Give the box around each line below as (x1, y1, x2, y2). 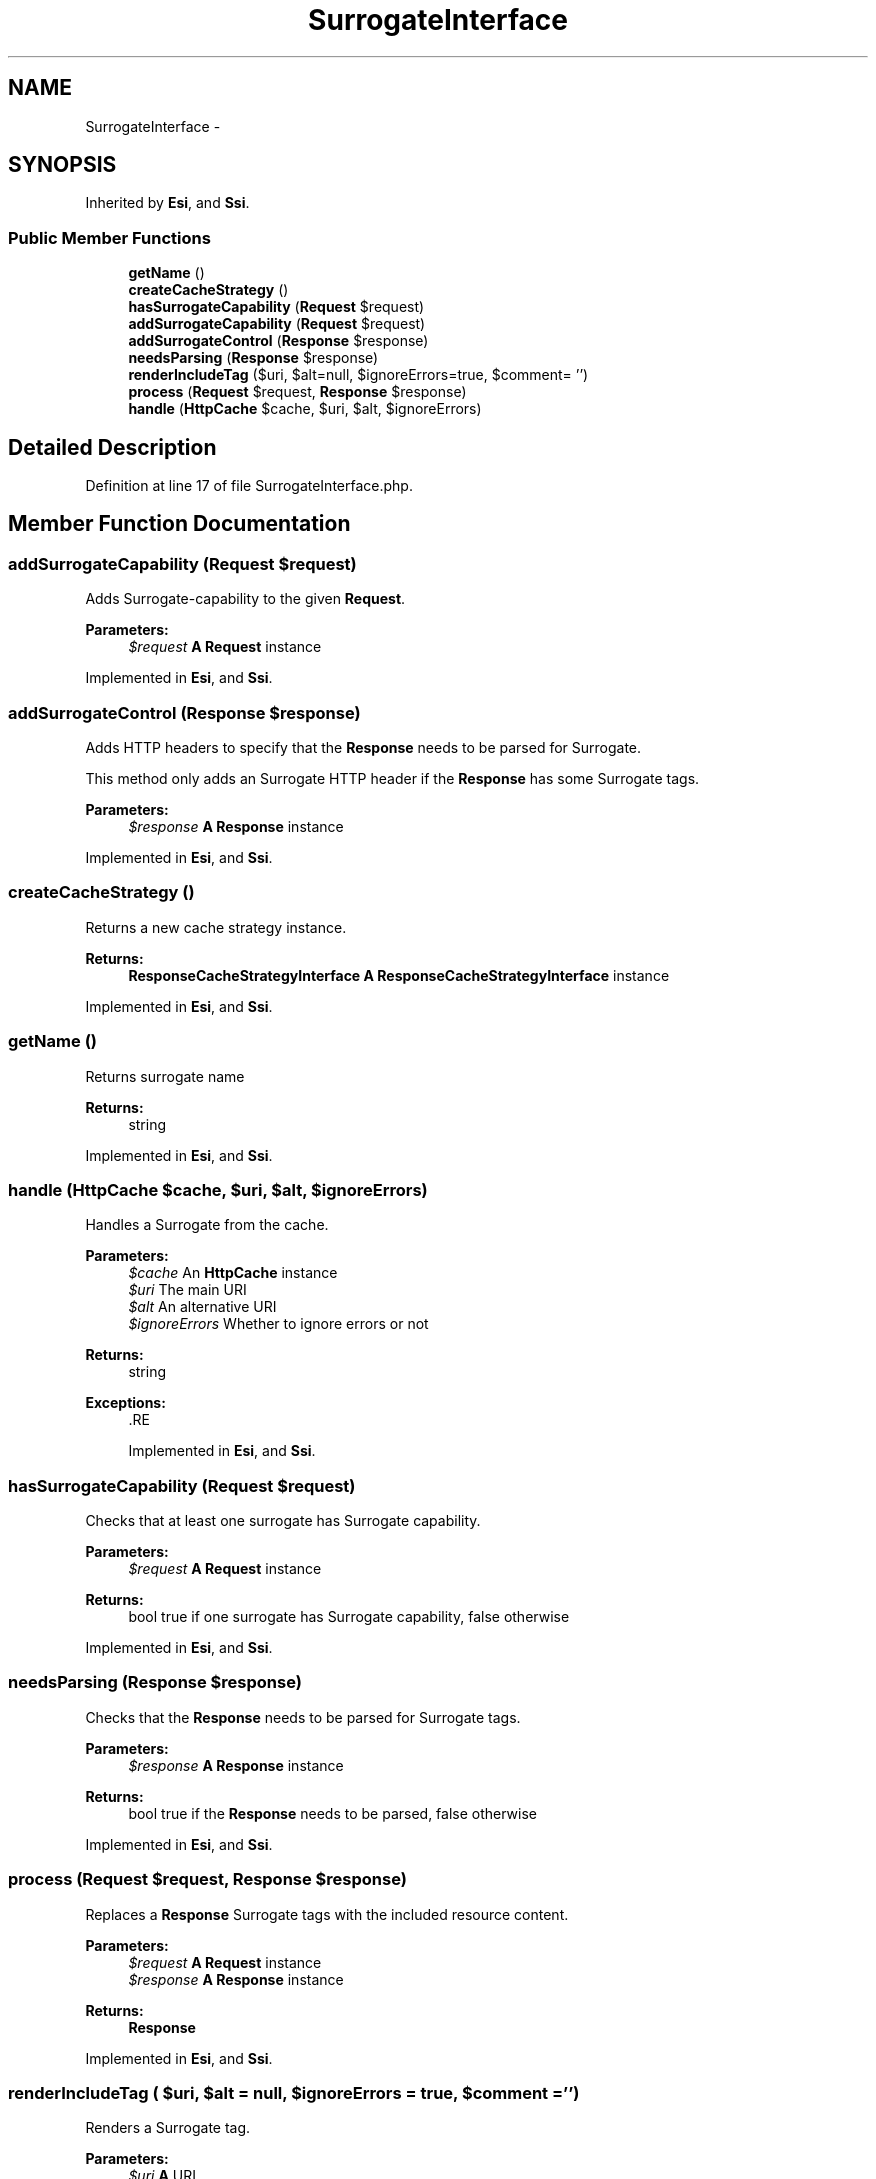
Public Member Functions (8, 227, 211, 248)
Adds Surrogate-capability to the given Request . (85, 590, 406, 608)
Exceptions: (85, 1394, 166, 1412)
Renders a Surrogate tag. (85, 2119, 251, 2137)
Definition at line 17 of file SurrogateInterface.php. (85, 477, 413, 495)
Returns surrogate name (85, 1067, 245, 1085)
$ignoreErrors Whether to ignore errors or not (128, 1315, 429, 1333)
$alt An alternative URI (128, 1298, 277, 1316)
